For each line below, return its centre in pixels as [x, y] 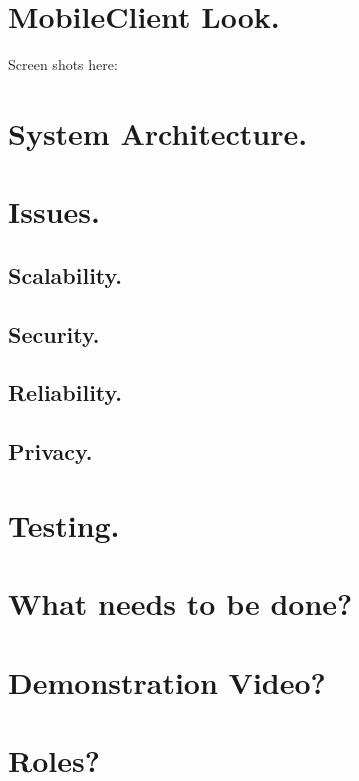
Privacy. [50, 451]
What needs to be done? [180, 603]
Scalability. [65, 274]
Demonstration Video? [167, 681]
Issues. [54, 211]
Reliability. [65, 392]
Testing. [64, 524]
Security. [54, 333]
